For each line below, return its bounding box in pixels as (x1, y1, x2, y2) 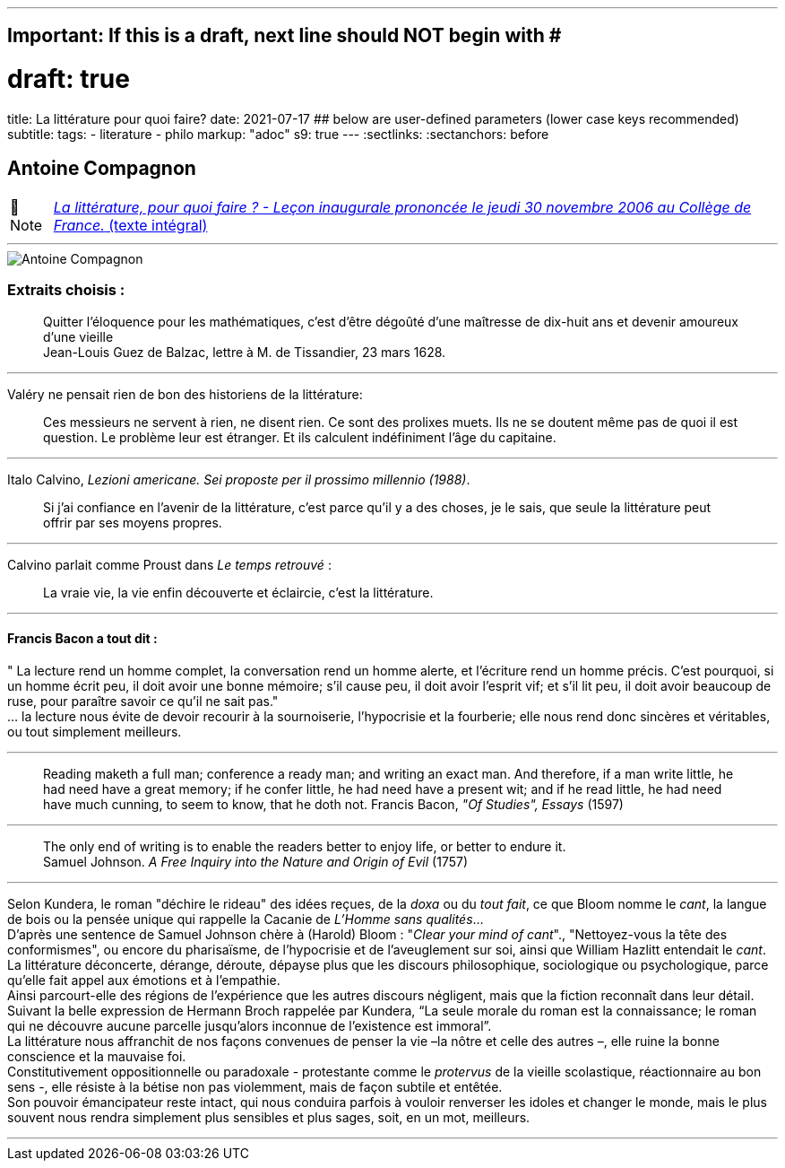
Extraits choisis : (7, 281, 125, 300)
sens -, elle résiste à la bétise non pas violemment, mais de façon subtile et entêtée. (7, 1078, 503, 1094)
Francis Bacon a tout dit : (7, 631, 158, 647)
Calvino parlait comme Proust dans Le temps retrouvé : (7, 556, 332, 572)
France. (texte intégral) (53, 215, 208, 234)
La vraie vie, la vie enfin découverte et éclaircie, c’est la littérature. (43, 584, 434, 600)
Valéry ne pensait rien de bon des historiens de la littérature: (7, 386, 363, 402)
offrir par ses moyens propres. (43, 514, 222, 530)
